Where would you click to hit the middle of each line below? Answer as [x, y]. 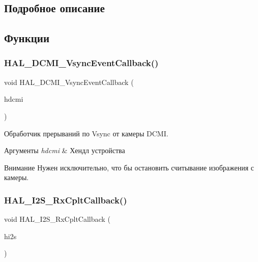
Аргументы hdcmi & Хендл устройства [65, 150]
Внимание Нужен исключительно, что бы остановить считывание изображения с [129, 167]
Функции [27, 38]
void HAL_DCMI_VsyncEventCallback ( [69, 82]
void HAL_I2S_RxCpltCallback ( [57, 219]
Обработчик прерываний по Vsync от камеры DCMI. [86, 133]
